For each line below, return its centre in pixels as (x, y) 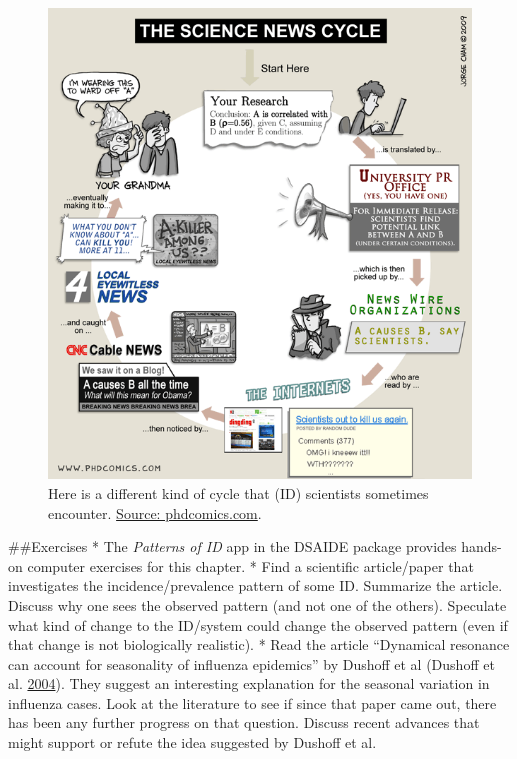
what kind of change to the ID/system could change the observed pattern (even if (258, 624)
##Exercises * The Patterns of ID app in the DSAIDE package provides (232, 546)
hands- (481, 546)
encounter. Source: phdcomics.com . (155, 512)
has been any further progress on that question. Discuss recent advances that (244, 722)
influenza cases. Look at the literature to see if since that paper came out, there (252, 702)
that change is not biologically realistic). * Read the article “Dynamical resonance (259, 644)
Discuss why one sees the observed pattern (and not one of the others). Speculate (257, 604)
